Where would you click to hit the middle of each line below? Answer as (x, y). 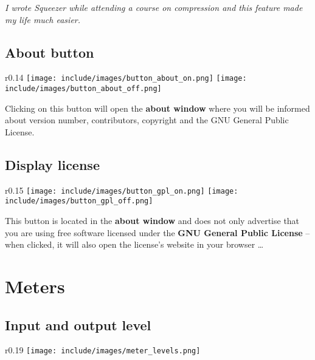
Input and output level (78, 324)
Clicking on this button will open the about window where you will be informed (157, 108)
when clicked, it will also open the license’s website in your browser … (134, 244)
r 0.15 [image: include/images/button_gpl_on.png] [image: (122, 190)
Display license (52, 164)
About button (50, 52)
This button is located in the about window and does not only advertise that (152, 220)
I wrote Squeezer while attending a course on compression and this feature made (154, 7)
